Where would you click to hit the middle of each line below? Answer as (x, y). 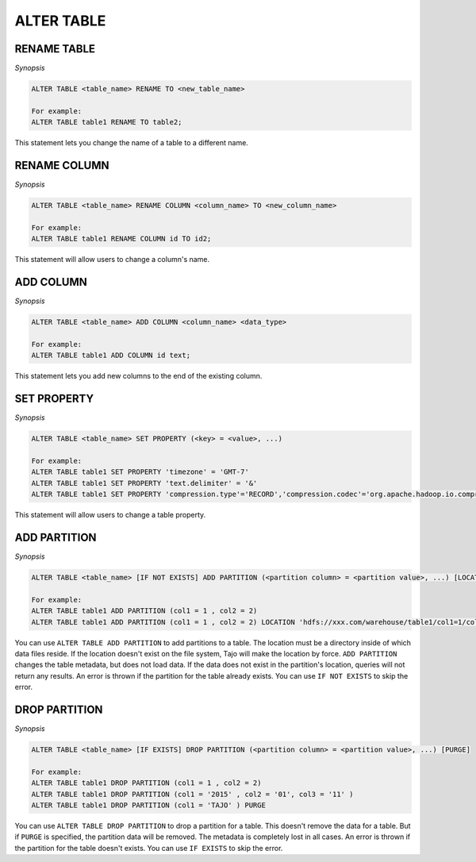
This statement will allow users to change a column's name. (112, 260)
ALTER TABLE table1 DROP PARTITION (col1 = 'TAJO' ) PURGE (148, 805)
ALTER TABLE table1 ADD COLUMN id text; (111, 356)
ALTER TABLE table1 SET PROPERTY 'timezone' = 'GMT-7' (140, 472)
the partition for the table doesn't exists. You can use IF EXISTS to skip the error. (149, 848)
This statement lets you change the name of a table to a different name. (132, 143)
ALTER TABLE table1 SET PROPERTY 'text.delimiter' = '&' (144, 483)
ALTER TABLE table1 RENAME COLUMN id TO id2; (121, 239)
